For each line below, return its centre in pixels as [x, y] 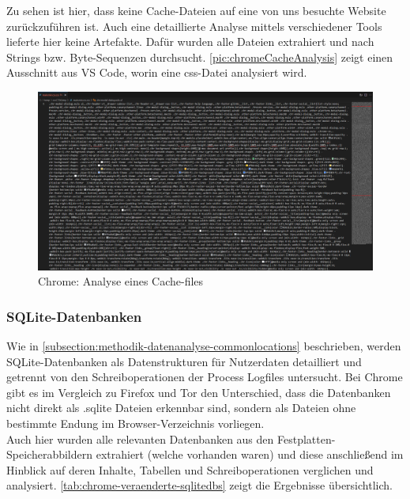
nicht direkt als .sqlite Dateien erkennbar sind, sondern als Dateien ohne [181, 408]
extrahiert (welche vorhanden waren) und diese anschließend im [250, 454]
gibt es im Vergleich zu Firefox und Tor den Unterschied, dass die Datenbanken [199, 392]
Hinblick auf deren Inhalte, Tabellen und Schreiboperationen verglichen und [190, 469]
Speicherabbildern [50, 454]
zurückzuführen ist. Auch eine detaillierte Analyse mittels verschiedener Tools [194, 26]
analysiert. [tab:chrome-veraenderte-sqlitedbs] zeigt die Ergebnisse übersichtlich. [199, 485]
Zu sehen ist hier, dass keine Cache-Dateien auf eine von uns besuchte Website [196, 10]
